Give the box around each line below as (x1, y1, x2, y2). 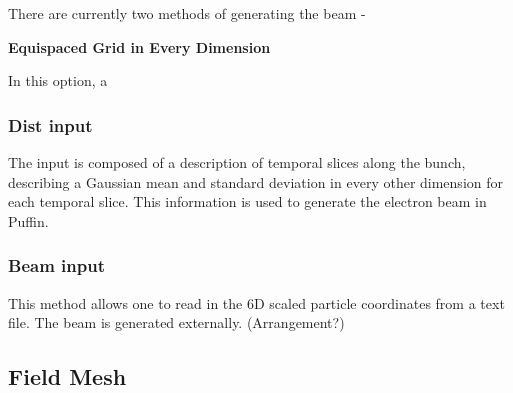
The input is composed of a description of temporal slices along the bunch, (8, 152, 466, 172)
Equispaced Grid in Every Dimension (8, 36, 271, 57)
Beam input (8, 253, 105, 278)
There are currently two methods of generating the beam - (8, 3, 366, 23)
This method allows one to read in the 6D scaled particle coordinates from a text (8, 292, 505, 313)
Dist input (8, 112, 93, 137)
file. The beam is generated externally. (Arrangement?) (8, 312, 345, 333)
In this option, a (8, 70, 108, 91)
